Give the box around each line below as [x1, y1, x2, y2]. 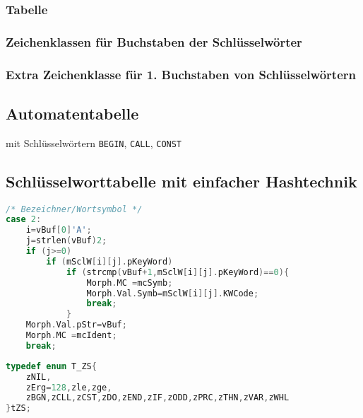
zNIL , [25, 371, 52, 382]
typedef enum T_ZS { [6, 361, 97, 371]
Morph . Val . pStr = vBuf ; [25, 320, 127, 330]
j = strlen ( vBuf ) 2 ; [25, 236, 107, 246]
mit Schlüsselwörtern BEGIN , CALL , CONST [6, 135, 182, 150]
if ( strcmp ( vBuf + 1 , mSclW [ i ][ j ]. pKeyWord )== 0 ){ [66, 267, 290, 277]
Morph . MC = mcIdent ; [25, 330, 117, 341]
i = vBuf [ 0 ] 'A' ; [25, 225, 92, 236]
